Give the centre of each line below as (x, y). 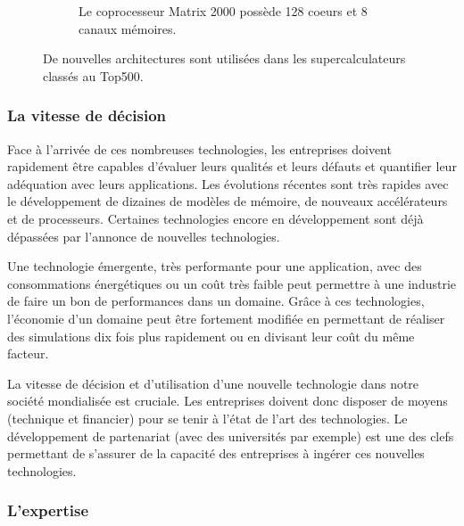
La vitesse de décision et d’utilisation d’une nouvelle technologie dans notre (213, 383)
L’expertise (48, 510)
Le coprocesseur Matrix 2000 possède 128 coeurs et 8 (223, 11)
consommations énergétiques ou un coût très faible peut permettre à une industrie (232, 283)
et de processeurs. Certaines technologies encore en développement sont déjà (215, 218)
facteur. (28, 353)
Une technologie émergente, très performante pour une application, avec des (215, 266)
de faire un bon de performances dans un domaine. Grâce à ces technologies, (216, 301)
